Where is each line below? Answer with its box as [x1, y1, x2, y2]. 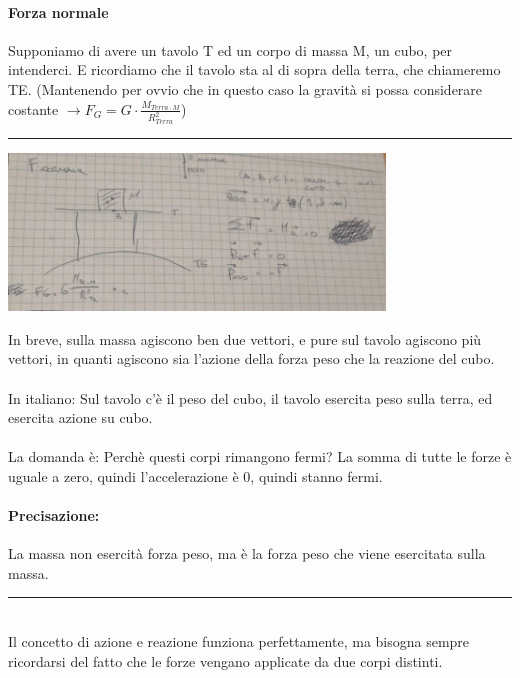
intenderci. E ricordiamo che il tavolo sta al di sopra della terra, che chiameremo [8, 59, 501, 80]
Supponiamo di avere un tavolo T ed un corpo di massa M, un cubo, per [8, 39, 453, 60]
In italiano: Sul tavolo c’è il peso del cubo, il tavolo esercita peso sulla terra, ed [8, 387, 493, 408]
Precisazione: [8, 505, 100, 526]
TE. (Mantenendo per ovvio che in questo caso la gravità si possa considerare [8, 78, 483, 99]
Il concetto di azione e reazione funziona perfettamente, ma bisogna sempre [8, 631, 470, 652]
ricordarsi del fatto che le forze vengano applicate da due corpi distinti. [8, 650, 443, 671]
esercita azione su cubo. [8, 407, 153, 428]
